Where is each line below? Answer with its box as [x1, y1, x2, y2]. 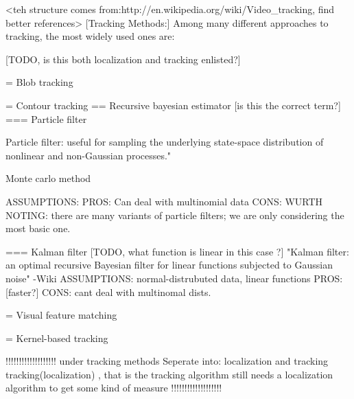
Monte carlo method [5, 171, 91, 185]
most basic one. [5, 221, 71, 236]
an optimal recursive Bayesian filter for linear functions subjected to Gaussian [5, 258, 333, 272]
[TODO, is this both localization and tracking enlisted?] [5, 52, 241, 66]
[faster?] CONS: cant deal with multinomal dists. [5, 284, 211, 299]
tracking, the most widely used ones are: [5, 29, 175, 43]
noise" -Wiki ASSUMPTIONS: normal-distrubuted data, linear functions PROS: [5, 271, 343, 285]
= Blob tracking [5, 75, 73, 89]
